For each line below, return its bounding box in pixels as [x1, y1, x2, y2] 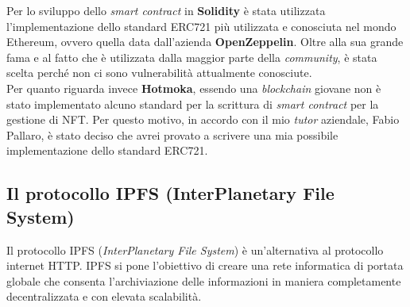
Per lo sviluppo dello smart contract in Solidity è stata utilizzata [6, 2, 326, 18]
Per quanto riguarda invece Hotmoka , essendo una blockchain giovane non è [6, 79, 381, 96]
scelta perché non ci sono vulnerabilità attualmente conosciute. [6, 64, 312, 81]
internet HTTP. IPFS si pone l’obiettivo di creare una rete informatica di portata [6, 257, 404, 274]
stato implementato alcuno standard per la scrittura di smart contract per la [6, 95, 379, 112]
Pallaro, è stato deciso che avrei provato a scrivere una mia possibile [6, 126, 338, 143]
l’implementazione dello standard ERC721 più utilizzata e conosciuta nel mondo [6, 17, 396, 34]
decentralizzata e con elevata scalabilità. [6, 288, 202, 305]
